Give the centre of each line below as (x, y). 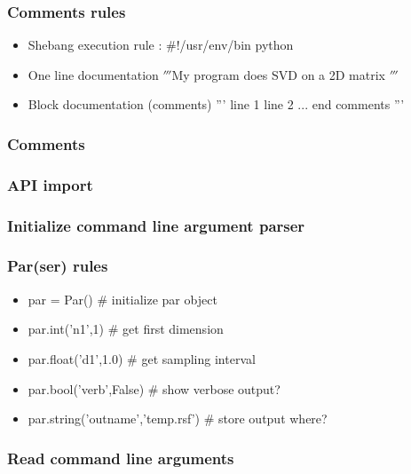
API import (50, 184)
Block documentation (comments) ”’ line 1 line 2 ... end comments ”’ (216, 104)
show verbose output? (221, 388)
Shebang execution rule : (95, 45)
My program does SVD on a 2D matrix (278, 74)
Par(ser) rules (58, 266)
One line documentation (93, 74)
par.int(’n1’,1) (66, 329)
